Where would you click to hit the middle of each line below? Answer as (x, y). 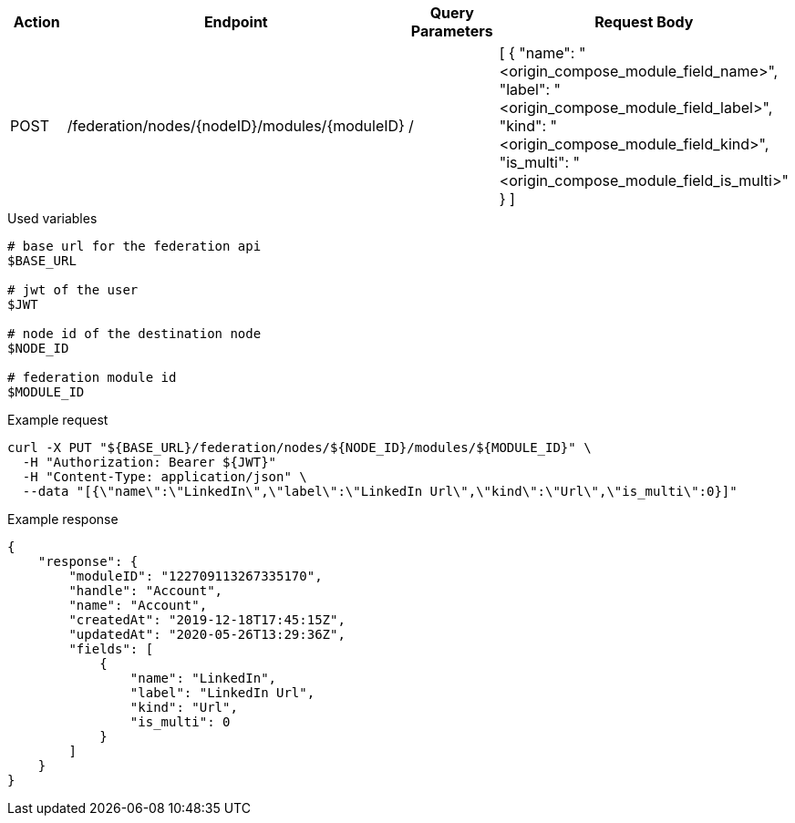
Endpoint (236, 22)
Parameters (452, 31)
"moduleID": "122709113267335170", (196, 576)
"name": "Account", (138, 605)
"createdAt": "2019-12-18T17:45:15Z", (207, 620)
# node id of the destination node (134, 334)
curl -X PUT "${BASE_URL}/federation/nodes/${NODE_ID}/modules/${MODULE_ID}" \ (299, 448)
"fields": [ (111, 649)
